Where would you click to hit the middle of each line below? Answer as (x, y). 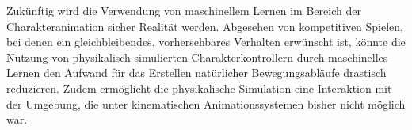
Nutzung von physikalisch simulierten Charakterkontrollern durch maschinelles (197, 57)
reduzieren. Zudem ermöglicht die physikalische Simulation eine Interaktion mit (199, 88)
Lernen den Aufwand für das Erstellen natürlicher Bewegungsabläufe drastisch (196, 73)
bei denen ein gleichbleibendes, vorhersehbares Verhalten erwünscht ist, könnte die (206, 42)
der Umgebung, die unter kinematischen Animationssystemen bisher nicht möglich (206, 103)
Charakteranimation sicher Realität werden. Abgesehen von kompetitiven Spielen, (205, 26)
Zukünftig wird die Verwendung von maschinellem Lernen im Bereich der (184, 10)
